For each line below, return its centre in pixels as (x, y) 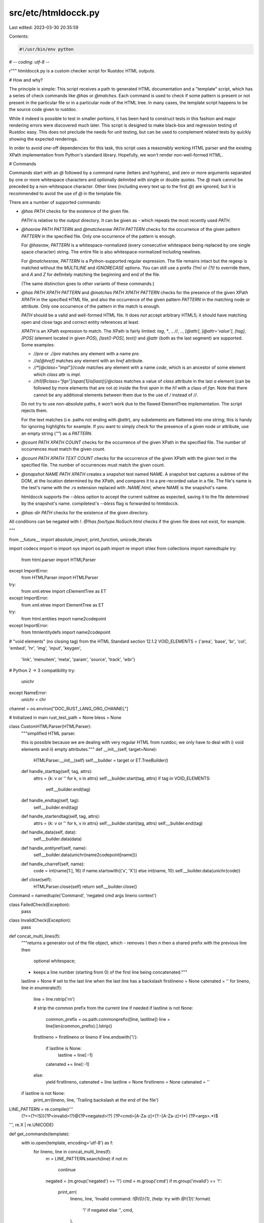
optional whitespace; (55, 961)
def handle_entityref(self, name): (54, 848)
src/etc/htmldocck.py (54, 13)
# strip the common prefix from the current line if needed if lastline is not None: (113, 1008)
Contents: (19, 36)
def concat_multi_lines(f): (35, 936)
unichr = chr (34, 700)
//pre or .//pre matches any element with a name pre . (87, 354)
